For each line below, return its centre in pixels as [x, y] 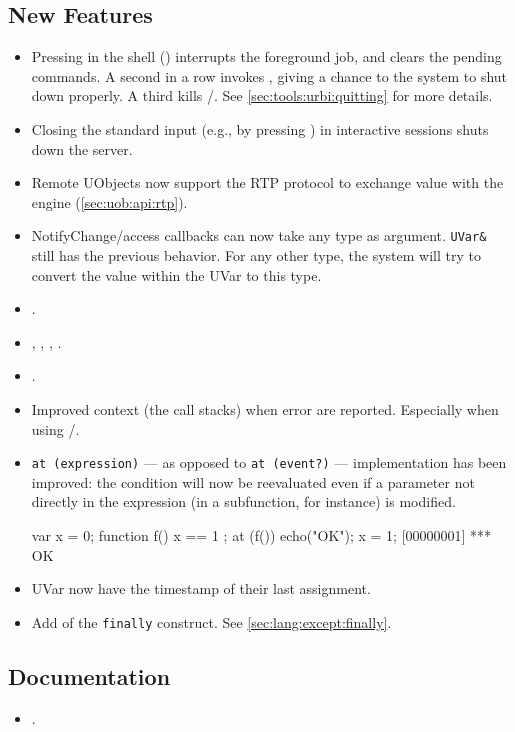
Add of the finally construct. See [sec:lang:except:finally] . [211, 621]
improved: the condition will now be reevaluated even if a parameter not [253, 481]
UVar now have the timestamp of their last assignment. [201, 588]
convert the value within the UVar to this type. [176, 274]
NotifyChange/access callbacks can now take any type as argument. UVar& [259, 235]
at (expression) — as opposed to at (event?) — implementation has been [269, 462]
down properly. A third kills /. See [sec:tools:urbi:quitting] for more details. [262, 95]
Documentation [89, 675]
